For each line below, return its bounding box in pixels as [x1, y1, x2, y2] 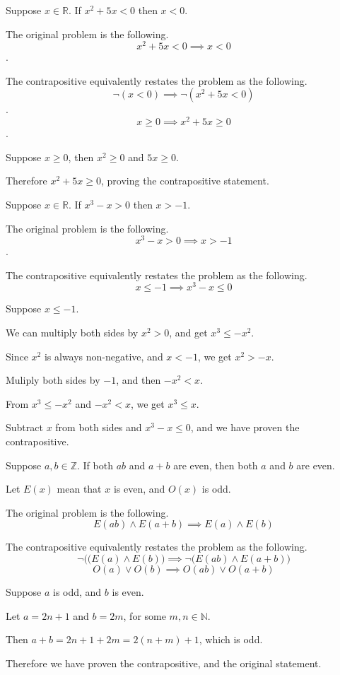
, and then [116, 372, 161, 387]
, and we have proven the [190, 420, 300, 435]
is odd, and [52, 584, 102, 599]
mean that [57, 481, 102, 496]
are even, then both [173, 457, 258, 472]
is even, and [113, 481, 165, 496]
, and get [169, 325, 208, 340]
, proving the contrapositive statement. [100, 173, 269, 188]
